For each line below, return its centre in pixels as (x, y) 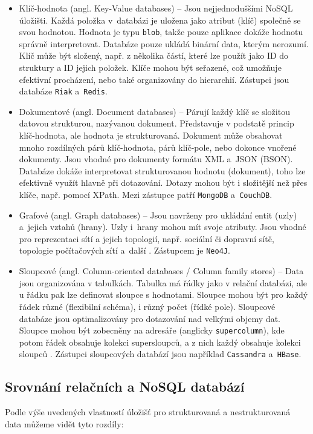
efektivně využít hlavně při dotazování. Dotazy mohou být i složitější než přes (163, 182)
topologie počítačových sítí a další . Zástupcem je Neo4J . (124, 250)
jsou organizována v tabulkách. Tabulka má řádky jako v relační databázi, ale (163, 282)
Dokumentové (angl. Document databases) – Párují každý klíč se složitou (154, 111)
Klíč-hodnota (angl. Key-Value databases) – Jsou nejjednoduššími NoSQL (156, 8)
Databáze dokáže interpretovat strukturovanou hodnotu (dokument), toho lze (162, 170)
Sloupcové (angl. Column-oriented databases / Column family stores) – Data (161, 271)
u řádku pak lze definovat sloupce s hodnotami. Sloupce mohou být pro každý (163, 294)
